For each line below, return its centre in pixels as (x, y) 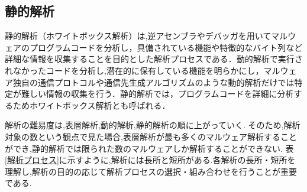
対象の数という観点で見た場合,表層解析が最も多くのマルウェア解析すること (151, 136)
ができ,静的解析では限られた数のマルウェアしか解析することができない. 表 (149, 148)
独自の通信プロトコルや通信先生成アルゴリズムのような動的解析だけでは (153, 82)
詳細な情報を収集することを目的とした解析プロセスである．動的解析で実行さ (154, 59)
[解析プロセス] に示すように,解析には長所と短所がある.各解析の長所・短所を (150, 160)
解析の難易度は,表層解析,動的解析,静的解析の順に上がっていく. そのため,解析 (153, 125)
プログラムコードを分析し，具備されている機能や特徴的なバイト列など (166, 47)
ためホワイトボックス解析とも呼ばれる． (91, 105)
